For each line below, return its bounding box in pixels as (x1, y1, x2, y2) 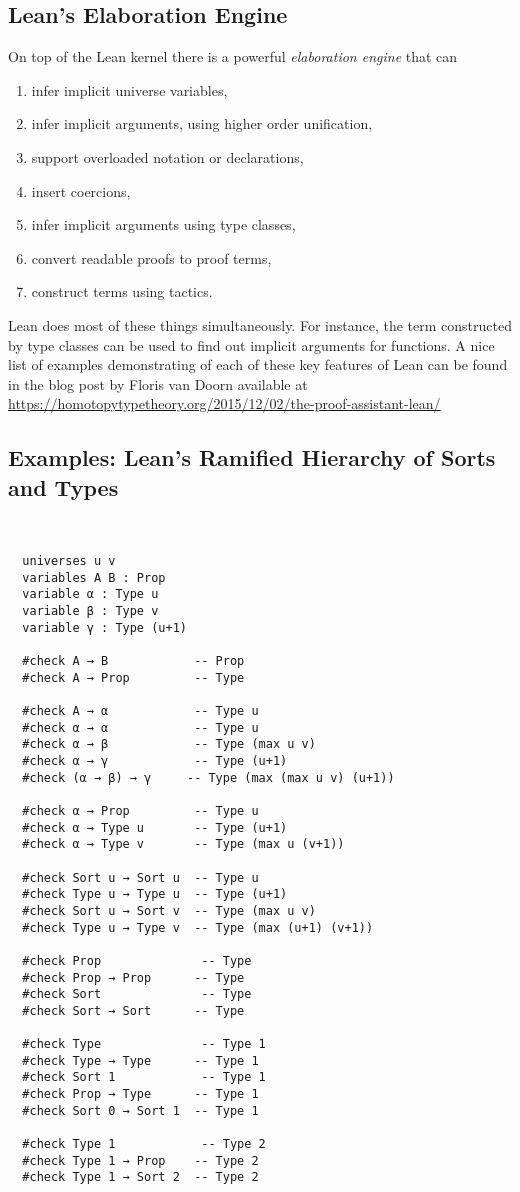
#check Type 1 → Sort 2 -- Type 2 (22, 1170, 259, 1185)
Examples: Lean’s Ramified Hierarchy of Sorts (8, 442, 496, 473)
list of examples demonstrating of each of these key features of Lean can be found (8, 354, 508, 375)
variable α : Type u (22, 587, 159, 602)
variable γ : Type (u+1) (22, 620, 187, 635)
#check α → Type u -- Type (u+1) (22, 820, 288, 835)
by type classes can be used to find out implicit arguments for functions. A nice (8, 334, 495, 355)
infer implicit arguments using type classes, (31, 214, 296, 235)
